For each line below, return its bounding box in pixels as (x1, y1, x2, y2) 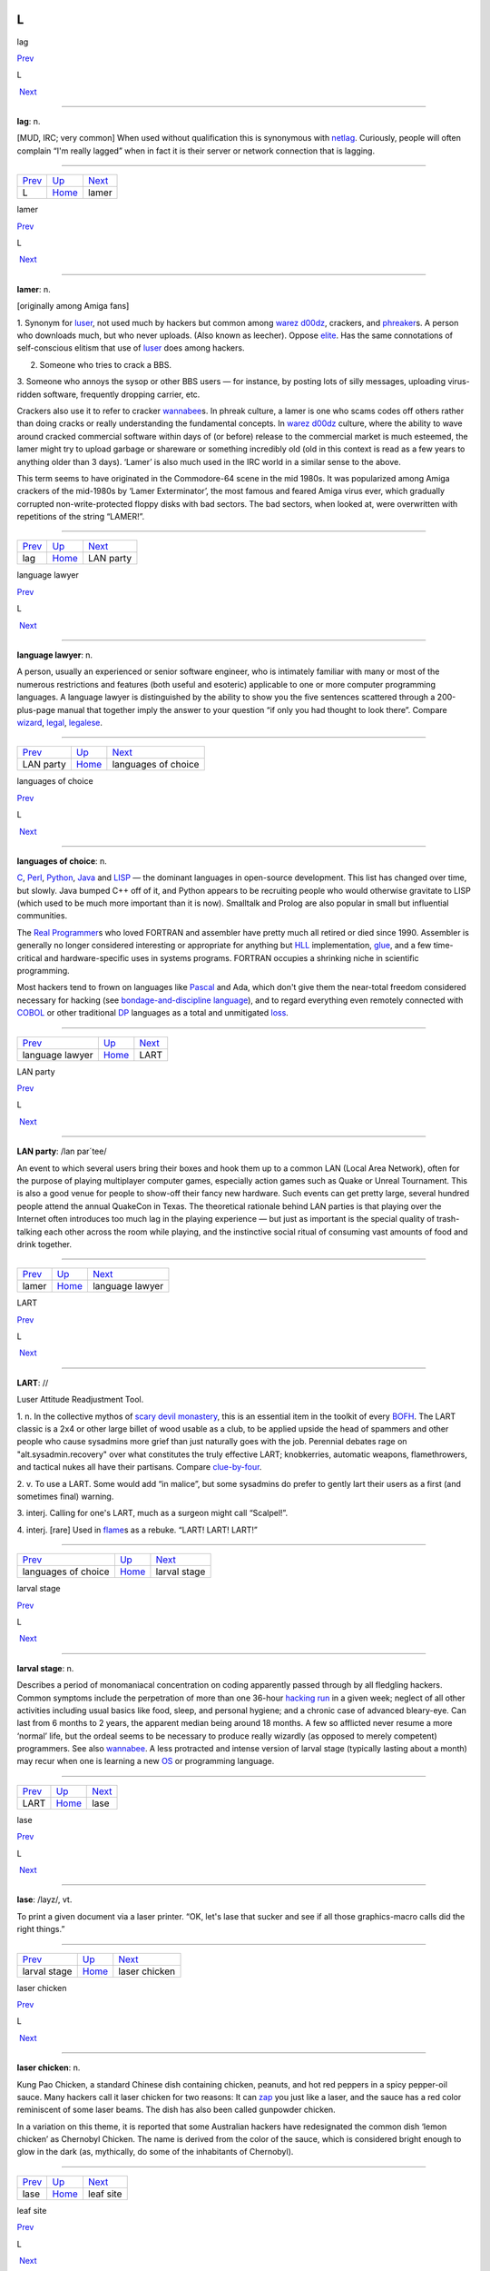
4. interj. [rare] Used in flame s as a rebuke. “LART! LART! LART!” (16, 1524, 258, 1535)
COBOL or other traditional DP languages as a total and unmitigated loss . (16, 1007, 289, 1018)
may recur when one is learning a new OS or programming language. (16, 1756, 275, 1767)
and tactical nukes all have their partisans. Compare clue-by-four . (16, 1462, 262, 1473)
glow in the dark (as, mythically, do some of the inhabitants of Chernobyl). (16, 2147, 294, 2157)
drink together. (16, 1238, 73, 1249)
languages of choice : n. (16, 855, 108, 867)
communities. (16, 910, 68, 921)
